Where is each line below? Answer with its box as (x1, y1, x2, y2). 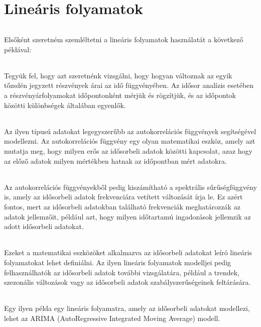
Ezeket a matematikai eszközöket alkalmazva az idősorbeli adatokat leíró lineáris (4, 247, 252, 258)
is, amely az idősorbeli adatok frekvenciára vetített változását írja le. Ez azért (4, 191, 243, 202)
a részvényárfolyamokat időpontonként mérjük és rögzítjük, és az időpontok (4, 89, 236, 100)
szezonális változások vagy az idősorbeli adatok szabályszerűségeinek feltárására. (4, 277, 251, 287)
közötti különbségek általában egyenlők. (4, 99, 126, 110)
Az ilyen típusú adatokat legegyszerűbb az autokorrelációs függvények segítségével (4, 126, 256, 136)
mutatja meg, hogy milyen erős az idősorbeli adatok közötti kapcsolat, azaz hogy (4, 145, 252, 156)
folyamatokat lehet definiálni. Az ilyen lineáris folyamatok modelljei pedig (4, 257, 231, 267)
